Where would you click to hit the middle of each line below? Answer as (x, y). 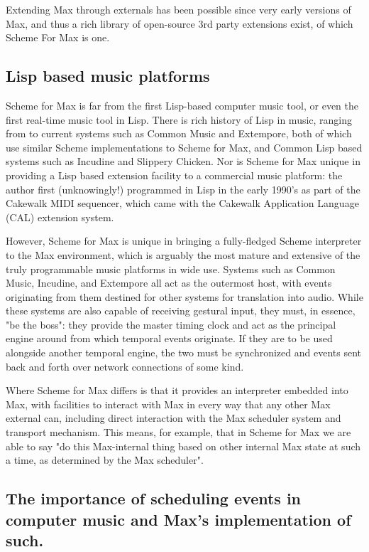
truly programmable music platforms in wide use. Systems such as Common (171, 269)
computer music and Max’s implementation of (178, 519)
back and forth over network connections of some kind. (125, 366)
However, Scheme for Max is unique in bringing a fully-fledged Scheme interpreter (184, 241)
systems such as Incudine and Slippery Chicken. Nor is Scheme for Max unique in (183, 161)
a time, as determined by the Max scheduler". (105, 460)
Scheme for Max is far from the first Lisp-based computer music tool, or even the (182, 105)
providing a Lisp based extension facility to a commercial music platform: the (174, 175)
